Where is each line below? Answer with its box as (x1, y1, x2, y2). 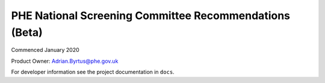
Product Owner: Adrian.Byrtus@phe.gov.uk (11, 57, 119, 64)
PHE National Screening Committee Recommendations (11, 9, 291, 22)
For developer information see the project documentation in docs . (11, 69, 175, 76)
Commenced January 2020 (11, 47, 79, 54)
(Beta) (11, 26, 43, 39)
